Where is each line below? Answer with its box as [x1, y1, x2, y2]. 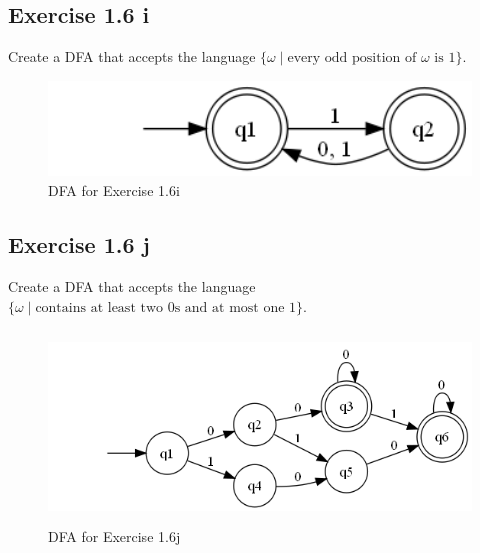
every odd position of [287, 51, 417, 66]
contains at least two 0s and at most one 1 [35, 300, 297, 315]
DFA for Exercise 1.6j [48, 525, 181, 546]
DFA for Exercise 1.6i [48, 180, 180, 201]
